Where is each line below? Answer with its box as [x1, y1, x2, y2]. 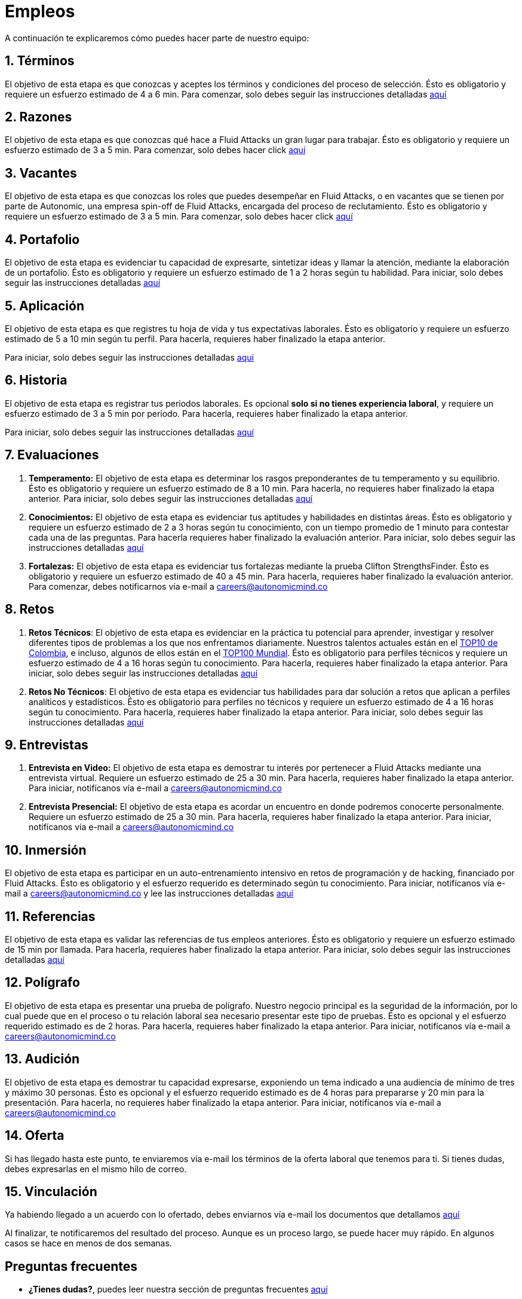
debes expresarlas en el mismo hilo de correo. [5, 1163, 187, 1174]
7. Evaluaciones [5, 447, 99, 463]
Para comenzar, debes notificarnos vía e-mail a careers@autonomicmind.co [29, 581, 328, 591]
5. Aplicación [5, 298, 84, 313]
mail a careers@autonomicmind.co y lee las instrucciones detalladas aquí [5, 888, 293, 899]
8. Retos [5, 602, 54, 617]
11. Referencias [5, 908, 96, 924]
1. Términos [5, 53, 75, 69]
